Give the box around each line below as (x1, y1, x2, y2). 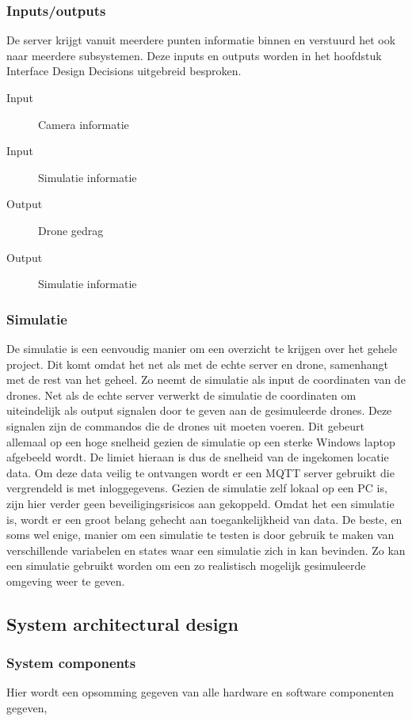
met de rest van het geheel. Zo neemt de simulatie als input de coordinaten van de (6, 371, 406, 388)
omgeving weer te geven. (6, 572, 125, 589)
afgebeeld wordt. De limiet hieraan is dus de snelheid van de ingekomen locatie (6, 449, 389, 465)
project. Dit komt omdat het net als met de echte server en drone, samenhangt (6, 355, 388, 372)
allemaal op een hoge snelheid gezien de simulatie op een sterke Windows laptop (6, 433, 395, 450)
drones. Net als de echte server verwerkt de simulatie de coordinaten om (6, 386, 357, 403)
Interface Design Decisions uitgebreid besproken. (6, 63, 242, 79)
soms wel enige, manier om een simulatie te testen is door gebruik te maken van (6, 526, 395, 543)
